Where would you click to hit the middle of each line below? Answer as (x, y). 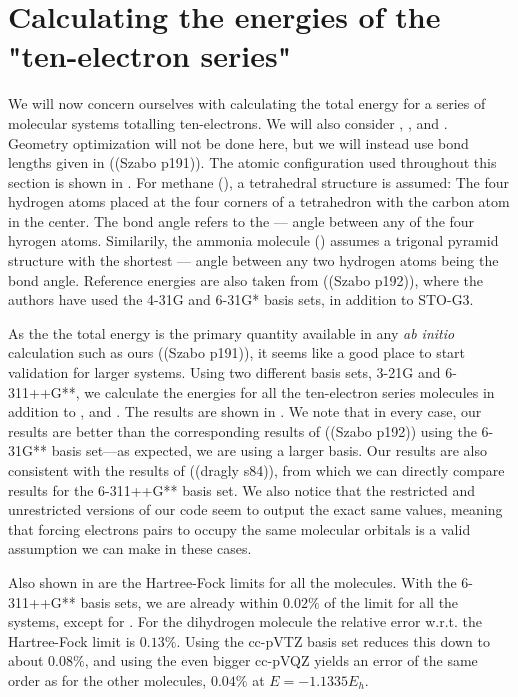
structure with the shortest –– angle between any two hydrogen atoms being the (253, 260)
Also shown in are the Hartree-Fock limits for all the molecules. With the (232, 581)
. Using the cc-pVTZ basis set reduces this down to (333, 640)
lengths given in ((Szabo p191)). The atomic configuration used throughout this (252, 162)
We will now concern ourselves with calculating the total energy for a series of (247, 103)
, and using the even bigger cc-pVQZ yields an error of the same (281, 660)
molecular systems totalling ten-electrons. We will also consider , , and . (228, 122)
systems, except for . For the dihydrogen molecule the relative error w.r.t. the (245, 621)
